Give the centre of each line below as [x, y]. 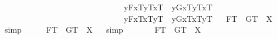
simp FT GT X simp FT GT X [103, 30]
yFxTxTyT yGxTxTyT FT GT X [198, 18]
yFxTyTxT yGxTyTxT [168, 7]
